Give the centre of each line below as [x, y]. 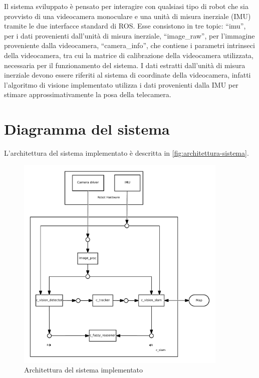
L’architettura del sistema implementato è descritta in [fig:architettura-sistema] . [126, 153]
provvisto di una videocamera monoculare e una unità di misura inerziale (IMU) [127, 16]
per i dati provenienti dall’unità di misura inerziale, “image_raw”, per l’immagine [129, 35]
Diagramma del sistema [87, 129]
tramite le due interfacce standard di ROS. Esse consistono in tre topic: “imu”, [125, 26]
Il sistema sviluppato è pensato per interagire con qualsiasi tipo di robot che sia [126, 6]
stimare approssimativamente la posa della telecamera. [88, 94]
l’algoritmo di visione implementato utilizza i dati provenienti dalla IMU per [121, 84]
